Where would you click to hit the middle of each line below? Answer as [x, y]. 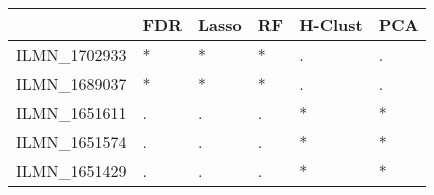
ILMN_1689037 [71, 83]
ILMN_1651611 [71, 112]
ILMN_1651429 [71, 170]
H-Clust [331, 24]
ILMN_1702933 [71, 54]
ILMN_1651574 [71, 141]
